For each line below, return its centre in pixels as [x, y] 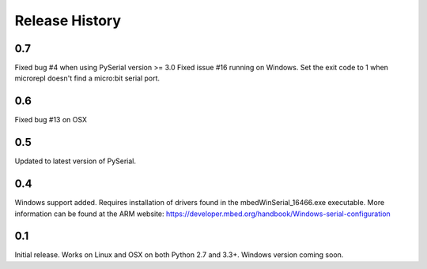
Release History [68, 21]
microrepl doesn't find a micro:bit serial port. [87, 78]
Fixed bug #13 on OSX [51, 120]
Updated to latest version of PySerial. [76, 161]
